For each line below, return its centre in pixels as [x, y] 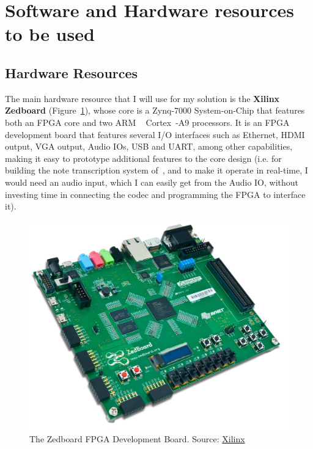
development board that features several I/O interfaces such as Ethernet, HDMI [155, 134]
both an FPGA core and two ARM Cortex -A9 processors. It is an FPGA [147, 122]
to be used [50, 34]
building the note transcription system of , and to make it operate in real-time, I [156, 170]
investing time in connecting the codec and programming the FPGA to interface [155, 194]
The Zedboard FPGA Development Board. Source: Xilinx [137, 438]
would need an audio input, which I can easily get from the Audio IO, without [152, 182]
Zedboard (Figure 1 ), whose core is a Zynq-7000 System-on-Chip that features [155, 110]
